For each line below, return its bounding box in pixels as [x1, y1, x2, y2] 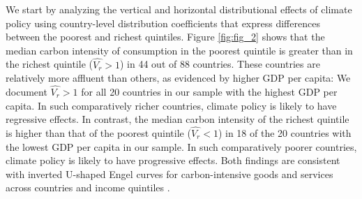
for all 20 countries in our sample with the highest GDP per [81, 84, 338, 98]
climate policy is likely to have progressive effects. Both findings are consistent [6, 153, 340, 168]
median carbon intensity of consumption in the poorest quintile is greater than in [6, 43, 353, 57]
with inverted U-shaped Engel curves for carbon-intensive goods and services [6, 166, 333, 181]
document [6, 84, 47, 98]
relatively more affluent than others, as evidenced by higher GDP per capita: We [6, 71, 351, 85]
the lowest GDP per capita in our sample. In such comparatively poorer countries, [6, 139, 357, 154]
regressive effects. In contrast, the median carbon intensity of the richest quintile [6, 112, 349, 126]
